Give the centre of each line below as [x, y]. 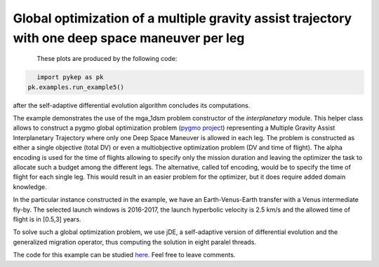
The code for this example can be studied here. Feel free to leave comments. [124, 255]
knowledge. [30, 186]
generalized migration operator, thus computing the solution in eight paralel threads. [134, 242]
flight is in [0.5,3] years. [47, 219]
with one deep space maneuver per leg [129, 38]
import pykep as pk [70, 77]
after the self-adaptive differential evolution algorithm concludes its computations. [132, 105]
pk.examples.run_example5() [76, 87]
